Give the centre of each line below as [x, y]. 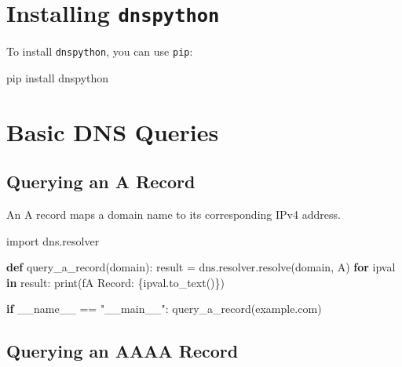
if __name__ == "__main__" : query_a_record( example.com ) [164, 309]
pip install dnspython [58, 77]
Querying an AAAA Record [122, 351]
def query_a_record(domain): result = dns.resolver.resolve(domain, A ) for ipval [201, 267]
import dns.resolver [53, 240]
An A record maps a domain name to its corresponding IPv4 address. [174, 214]
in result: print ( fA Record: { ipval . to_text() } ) [115, 282]
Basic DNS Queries [113, 131]
